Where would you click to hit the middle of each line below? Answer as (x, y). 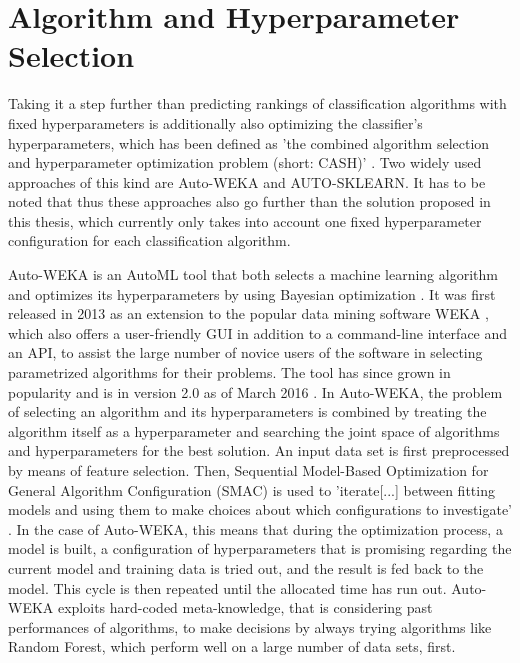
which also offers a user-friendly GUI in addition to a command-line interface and (258, 332)
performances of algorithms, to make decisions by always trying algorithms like (250, 626)
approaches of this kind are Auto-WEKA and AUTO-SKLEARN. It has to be (247, 181)
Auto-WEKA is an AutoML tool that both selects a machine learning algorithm (253, 274)
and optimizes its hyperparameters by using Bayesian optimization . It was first (252, 293)
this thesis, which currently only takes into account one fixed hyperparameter (245, 220)
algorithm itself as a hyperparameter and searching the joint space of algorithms (254, 430)
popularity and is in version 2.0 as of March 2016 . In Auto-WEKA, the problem (255, 391)
